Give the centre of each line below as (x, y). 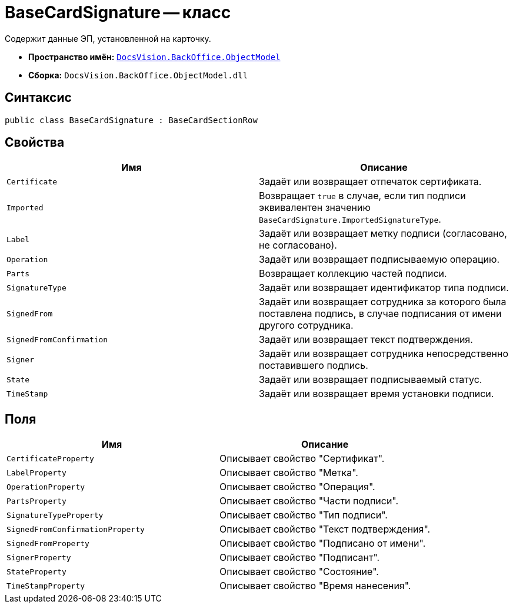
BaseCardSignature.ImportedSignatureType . (350, 219)
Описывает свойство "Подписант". (300, 558)
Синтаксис (38, 98)
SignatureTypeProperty (55, 515)
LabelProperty (36, 472)
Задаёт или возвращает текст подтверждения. (366, 340)
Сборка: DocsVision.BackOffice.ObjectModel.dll (138, 75)
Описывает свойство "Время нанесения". (315, 586)
